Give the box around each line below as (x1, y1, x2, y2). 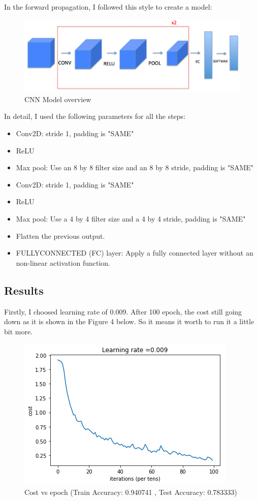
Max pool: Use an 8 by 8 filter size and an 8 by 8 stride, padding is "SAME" (16, 162, 254, 173)
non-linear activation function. (16, 257, 110, 268)
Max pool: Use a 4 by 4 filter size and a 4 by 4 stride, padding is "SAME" (16, 213, 246, 224)
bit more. (4, 326, 33, 336)
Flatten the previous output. (16, 230, 105, 241)
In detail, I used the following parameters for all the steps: (4, 111, 186, 121)
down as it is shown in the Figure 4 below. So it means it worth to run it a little (4, 316, 254, 327)
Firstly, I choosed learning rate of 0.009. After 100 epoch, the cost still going (4, 306, 242, 317)
